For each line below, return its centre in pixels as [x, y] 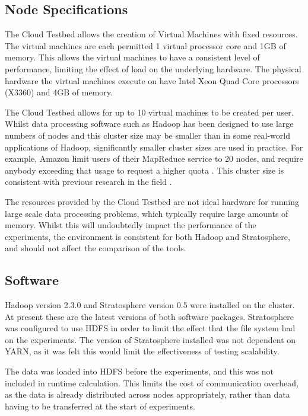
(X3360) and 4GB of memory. [59, 92]
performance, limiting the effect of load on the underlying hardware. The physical [153, 68]
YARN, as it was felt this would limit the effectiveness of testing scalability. [142, 351]
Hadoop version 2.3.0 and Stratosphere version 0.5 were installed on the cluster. [150, 305]
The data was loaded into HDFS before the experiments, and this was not [139, 371]
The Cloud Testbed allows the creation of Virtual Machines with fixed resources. [151, 34]
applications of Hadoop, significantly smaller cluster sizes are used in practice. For [154, 147]
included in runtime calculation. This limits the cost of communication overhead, [152, 383]
